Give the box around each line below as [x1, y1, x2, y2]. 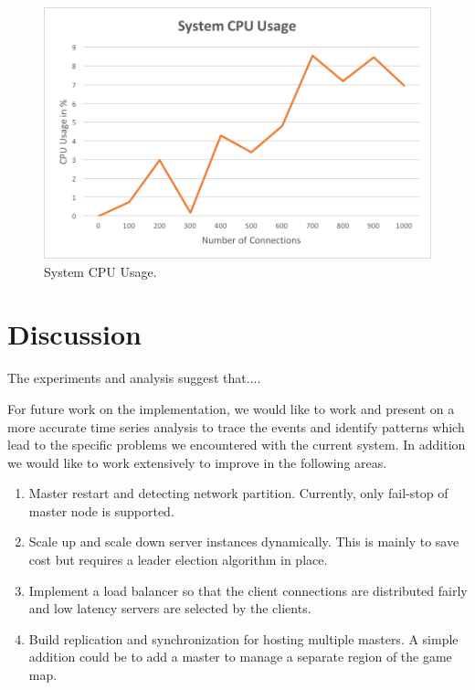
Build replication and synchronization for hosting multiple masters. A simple [28, 629, 459, 648]
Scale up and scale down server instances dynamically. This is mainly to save [28, 532, 459, 551]
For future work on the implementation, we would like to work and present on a [7, 398, 455, 418]
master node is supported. [28, 501, 174, 520]
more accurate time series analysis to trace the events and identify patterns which [7, 417, 465, 436]
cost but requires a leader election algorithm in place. [28, 550, 328, 569]
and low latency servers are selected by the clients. [28, 599, 311, 618]
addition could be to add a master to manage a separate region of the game [28, 647, 452, 666]
